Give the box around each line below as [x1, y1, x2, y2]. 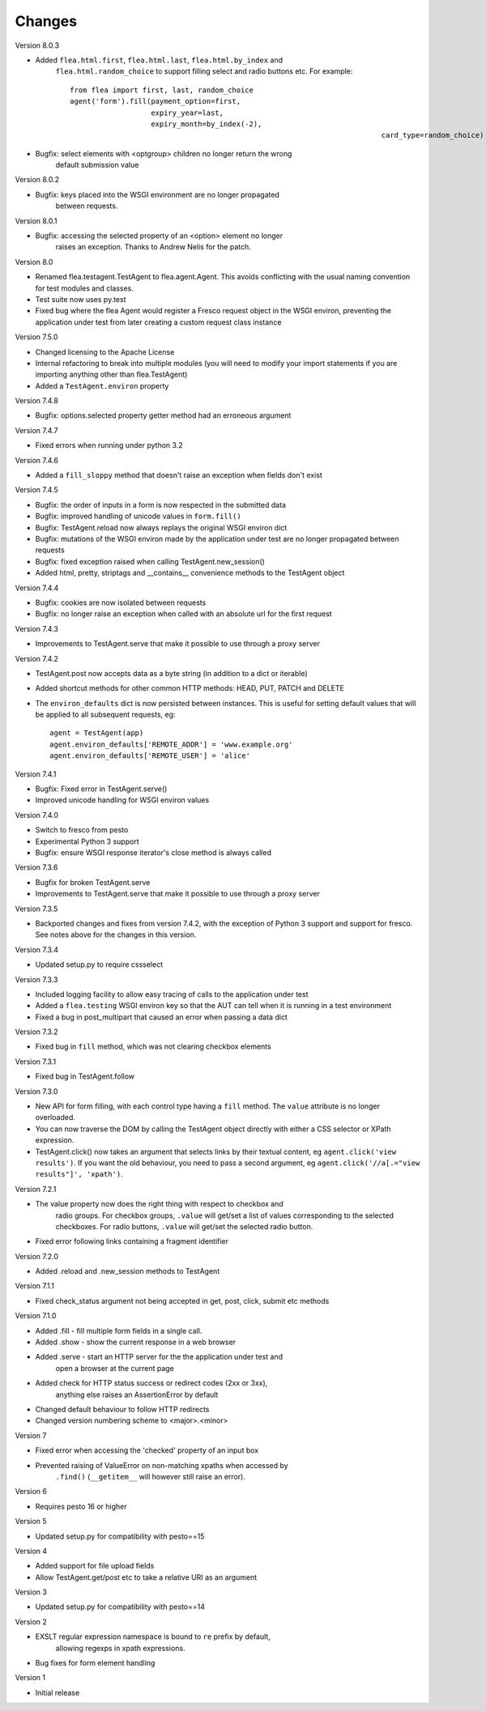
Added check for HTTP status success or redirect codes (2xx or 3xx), [35, 1378, 268, 1388]
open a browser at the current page [55, 1363, 174, 1373]
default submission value [55, 160, 139, 170]
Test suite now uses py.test [35, 294, 126, 304]
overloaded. [35, 1113, 76, 1122]
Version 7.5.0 [15, 332, 58, 342]
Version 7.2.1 [15, 1184, 57, 1194]
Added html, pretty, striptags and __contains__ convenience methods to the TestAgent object [35, 568, 345, 578]
